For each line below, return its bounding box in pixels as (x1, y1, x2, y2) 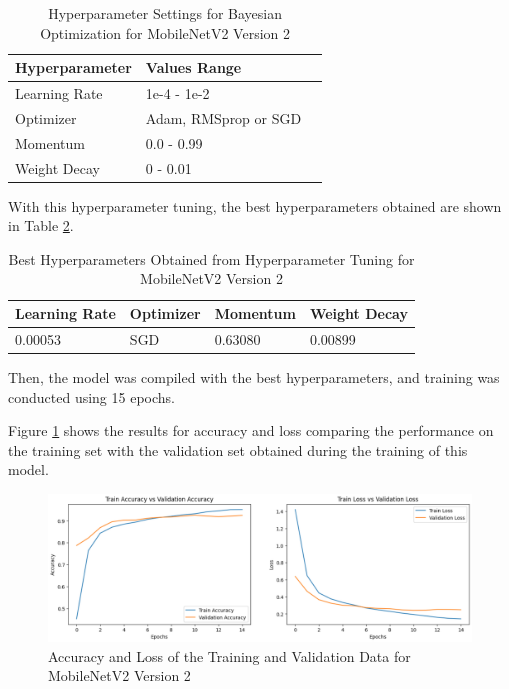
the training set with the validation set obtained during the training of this (8, 439, 468, 460)
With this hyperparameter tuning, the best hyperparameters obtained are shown (8, 195, 502, 216)
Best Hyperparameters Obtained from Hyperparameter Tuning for (8, 248, 415, 269)
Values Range (145, 57, 242, 78)
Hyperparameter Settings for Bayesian (48, 3, 283, 23)
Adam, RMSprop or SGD (145, 107, 302, 128)
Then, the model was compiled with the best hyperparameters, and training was (8, 366, 500, 387)
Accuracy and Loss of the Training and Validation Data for (48, 645, 411, 666)
